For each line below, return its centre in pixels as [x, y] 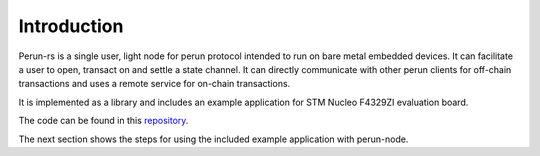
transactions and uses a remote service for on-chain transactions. [154, 84]
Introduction [71, 26]
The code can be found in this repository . [103, 121]
